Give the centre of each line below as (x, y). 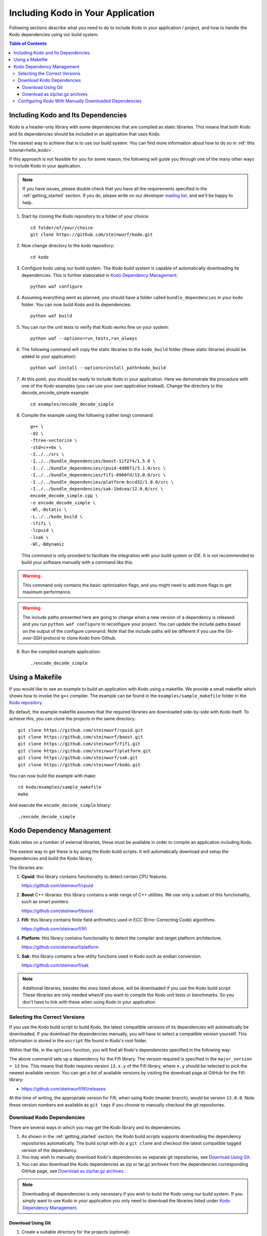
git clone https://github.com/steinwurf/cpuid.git (81, 730)
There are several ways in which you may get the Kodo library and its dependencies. (95, 1127)
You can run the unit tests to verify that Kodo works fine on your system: (95, 327)
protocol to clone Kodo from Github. (80, 638)
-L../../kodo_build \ (56, 516)
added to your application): (49, 356)
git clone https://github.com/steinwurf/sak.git (78, 758)
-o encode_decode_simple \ (63, 503)
